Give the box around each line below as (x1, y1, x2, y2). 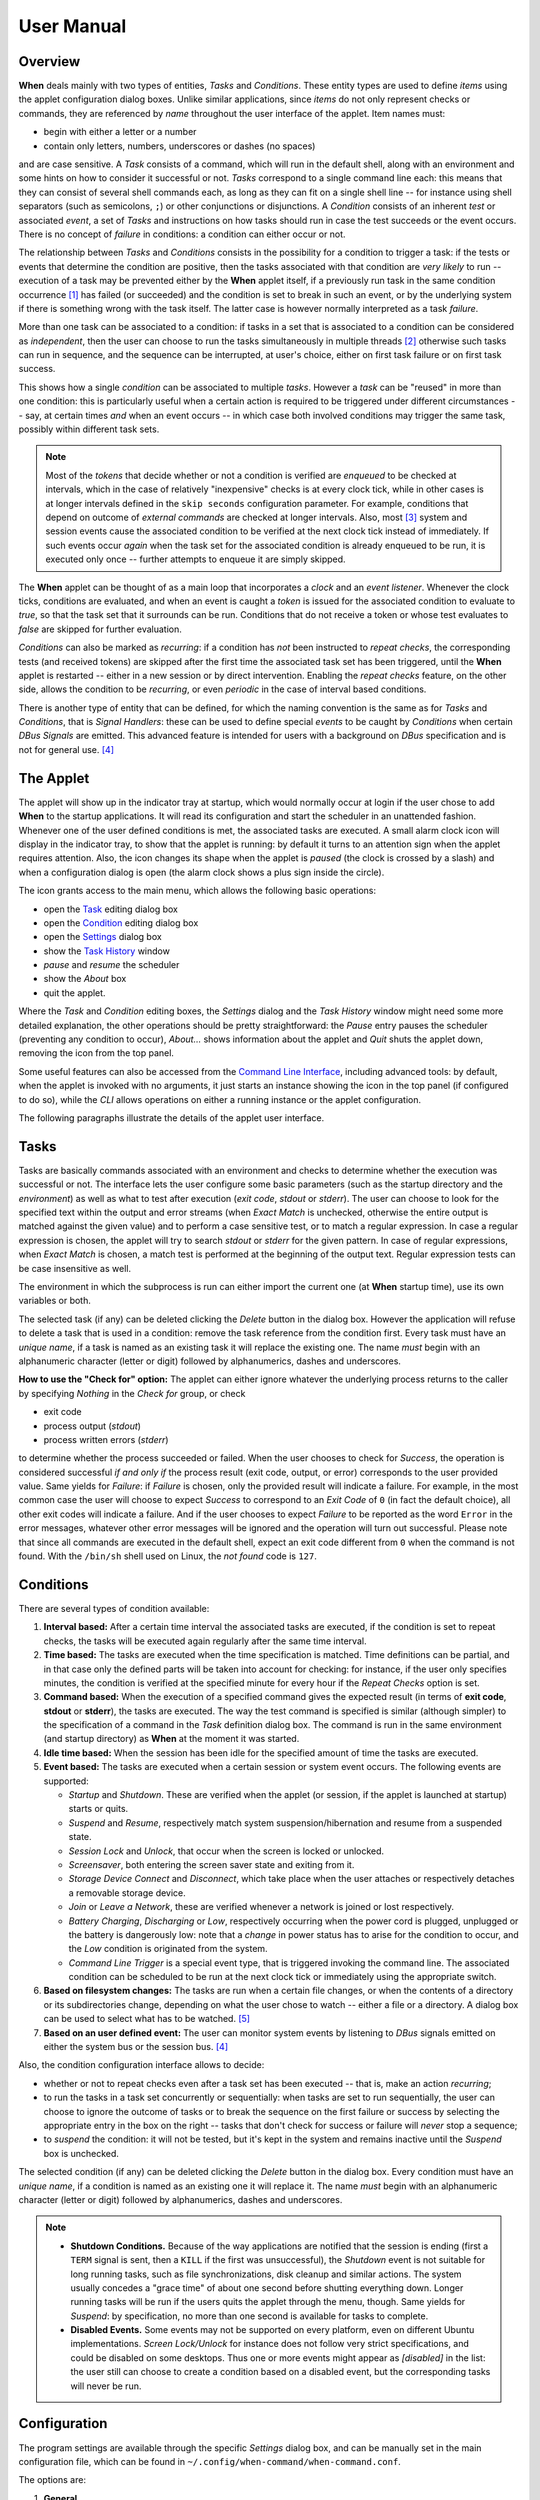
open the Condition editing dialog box (43, 916, 199, 929)
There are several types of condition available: (18, 1602, 210, 1614)
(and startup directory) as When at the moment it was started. (43, 1733, 300, 1745)
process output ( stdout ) (43, 1420, 142, 1432)
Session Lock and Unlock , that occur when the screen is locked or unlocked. (68, 1845, 385, 1857)
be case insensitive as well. (18, 1262, 132, 1274)
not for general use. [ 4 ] (18, 743, 115, 755)
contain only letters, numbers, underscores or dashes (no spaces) (43, 140, 316, 152)
